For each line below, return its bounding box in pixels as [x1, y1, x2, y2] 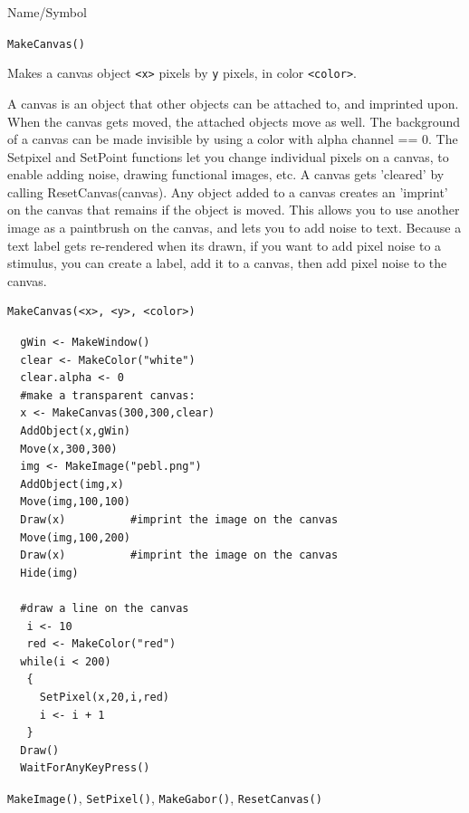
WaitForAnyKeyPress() [20, 761, 150, 775]
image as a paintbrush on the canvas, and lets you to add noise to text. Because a [7, 218, 462, 237]
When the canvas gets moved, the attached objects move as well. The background [7, 111, 460, 130]
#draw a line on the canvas [20, 601, 189, 615]
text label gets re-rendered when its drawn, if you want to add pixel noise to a [7, 235, 442, 254]
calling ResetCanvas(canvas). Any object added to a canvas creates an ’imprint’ [7, 182, 448, 201]
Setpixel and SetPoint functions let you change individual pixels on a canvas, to [7, 147, 449, 166]
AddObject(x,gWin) [20, 425, 131, 437]
